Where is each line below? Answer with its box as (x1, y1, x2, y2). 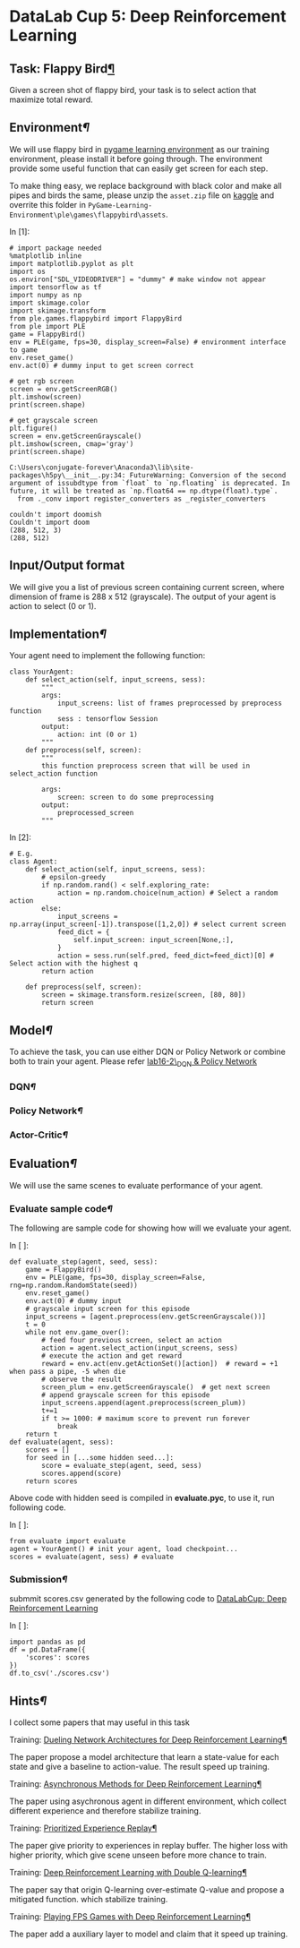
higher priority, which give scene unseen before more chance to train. (9, 1849, 267, 1860)
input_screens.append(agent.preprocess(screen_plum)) (41, 1398, 246, 1407)
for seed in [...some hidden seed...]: (25, 1453, 175, 1462)
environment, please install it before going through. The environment (9, 153, 262, 164)
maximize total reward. (9, 94, 94, 105)
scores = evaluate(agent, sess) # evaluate (9, 1552, 175, 1561)
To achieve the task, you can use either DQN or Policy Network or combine (9, 1046, 287, 1058)
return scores (25, 1476, 78, 1486)
